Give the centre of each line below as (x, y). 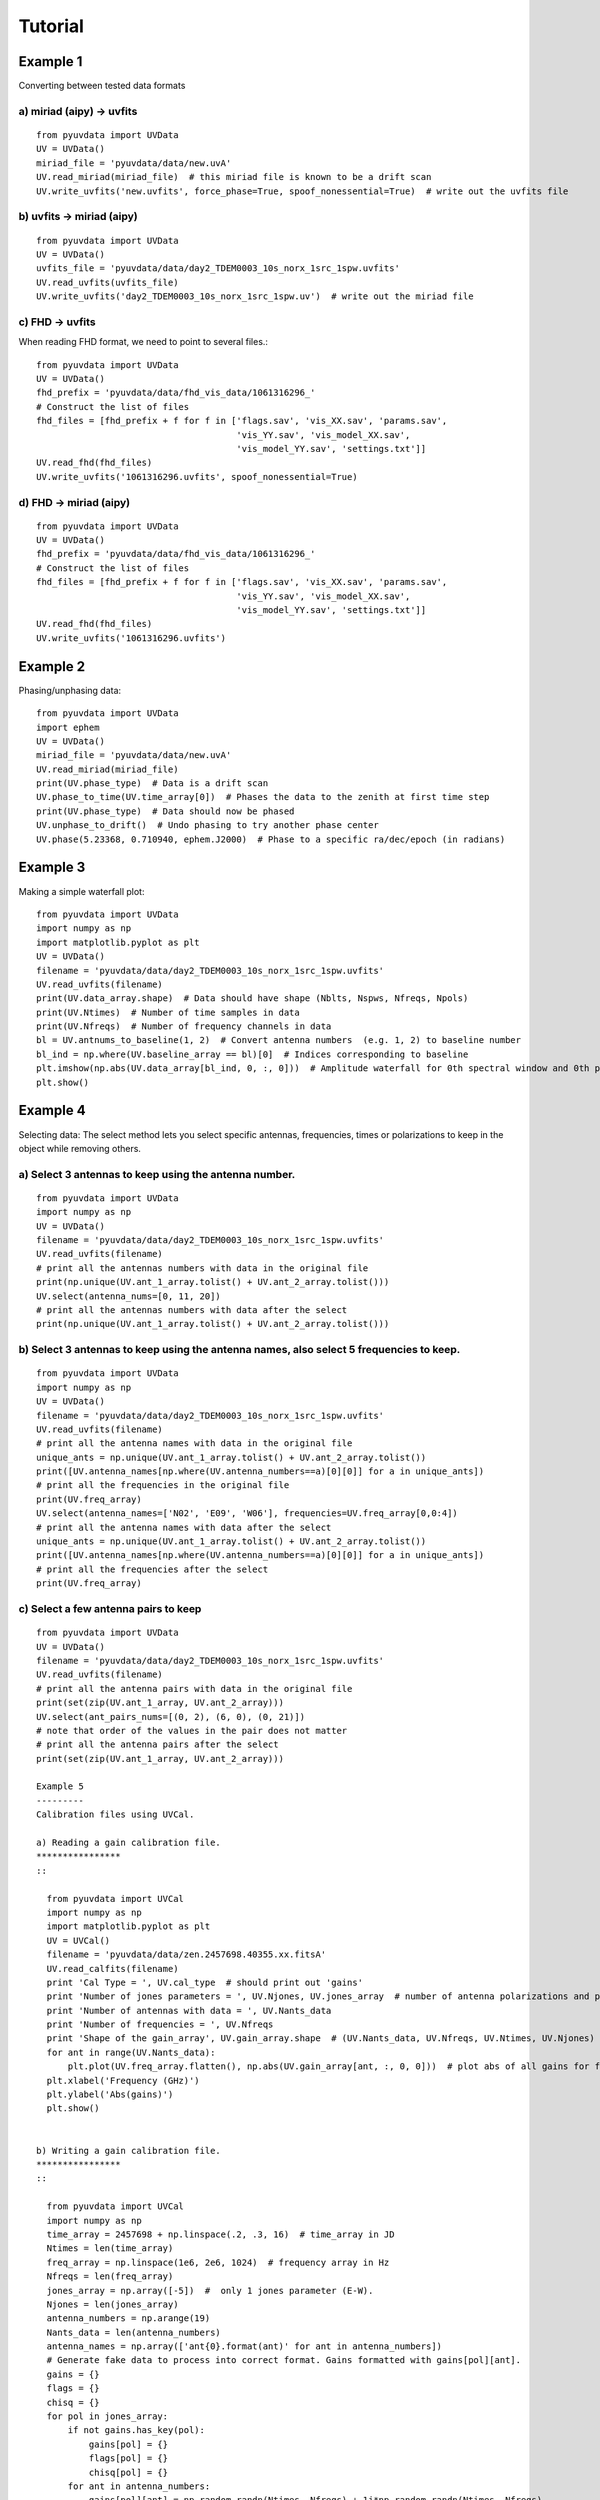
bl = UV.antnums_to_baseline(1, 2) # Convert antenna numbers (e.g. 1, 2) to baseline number (279, 1040)
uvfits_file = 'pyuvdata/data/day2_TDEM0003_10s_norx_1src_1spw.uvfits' (218, 268)
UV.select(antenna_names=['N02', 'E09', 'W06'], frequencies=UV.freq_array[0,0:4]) (247, 1513)
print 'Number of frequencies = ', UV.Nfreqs (160, 2024)
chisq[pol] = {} (128, 2472)
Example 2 (51, 666)
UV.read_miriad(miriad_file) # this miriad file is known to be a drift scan (234, 177)
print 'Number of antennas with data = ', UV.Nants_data (189, 2010)
